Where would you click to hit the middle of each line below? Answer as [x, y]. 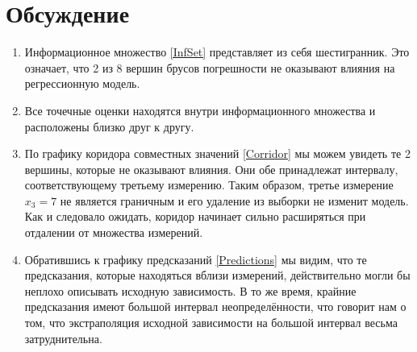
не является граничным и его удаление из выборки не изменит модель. [234, 200]
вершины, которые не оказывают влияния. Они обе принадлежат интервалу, [211, 169]
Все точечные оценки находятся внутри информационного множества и [200, 110]
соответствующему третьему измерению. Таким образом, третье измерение [209, 185]
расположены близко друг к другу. [109, 126]
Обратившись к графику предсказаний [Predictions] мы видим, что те [196, 259]
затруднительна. [63, 338]
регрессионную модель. [82, 83]
